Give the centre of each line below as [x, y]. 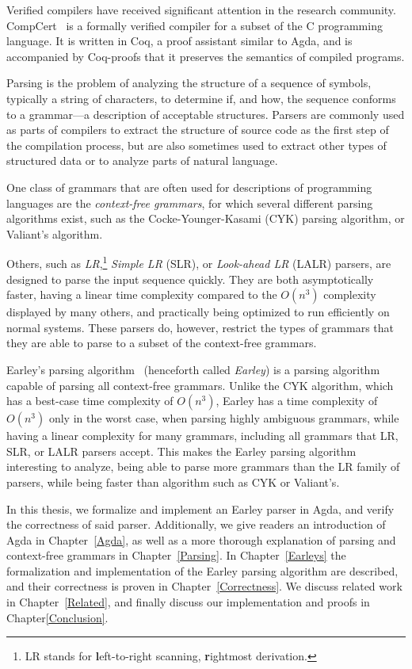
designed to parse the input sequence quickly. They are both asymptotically [190, 279]
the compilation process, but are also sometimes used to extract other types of [196, 145]
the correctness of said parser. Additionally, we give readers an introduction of [196, 524]
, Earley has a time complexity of [297, 401]
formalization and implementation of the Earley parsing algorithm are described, [202, 570]
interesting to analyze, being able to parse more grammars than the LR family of [203, 466]
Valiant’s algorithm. [55, 233]
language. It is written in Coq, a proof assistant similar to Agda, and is [179, 41]
